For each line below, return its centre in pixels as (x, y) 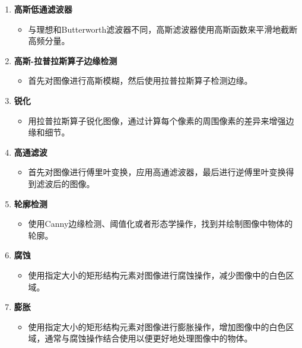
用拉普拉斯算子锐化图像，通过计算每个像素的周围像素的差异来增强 (157, 120)
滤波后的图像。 (66, 183)
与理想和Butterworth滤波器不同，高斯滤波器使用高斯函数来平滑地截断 (163, 29)
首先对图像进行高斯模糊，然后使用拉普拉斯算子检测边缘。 (140, 80)
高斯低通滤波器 (43, 9)
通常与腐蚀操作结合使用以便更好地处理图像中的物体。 (149, 338)
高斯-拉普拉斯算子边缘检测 (66, 60)
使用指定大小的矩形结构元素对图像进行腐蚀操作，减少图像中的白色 (157, 275)
